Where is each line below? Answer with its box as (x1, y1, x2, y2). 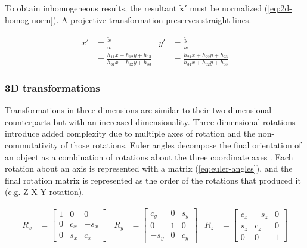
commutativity (5, 138, 58, 151)
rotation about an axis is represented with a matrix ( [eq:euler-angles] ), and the (5, 162, 293, 175)
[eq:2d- (268, 2, 292, 14)
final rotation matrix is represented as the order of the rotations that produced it (5, 173, 301, 186)
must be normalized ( (190, 2, 268, 14)
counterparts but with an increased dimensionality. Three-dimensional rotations (5, 115, 296, 128)
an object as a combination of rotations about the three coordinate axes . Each (5, 150, 293, 163)
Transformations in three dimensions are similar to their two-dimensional (5, 104, 272, 116)
